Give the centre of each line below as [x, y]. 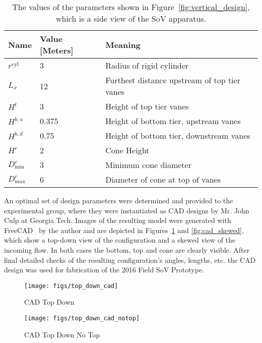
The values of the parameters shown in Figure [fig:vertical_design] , [131, 7]
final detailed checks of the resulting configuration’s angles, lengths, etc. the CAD [130, 260]
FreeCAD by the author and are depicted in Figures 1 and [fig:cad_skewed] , [124, 230]
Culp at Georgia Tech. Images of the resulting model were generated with [118, 220]
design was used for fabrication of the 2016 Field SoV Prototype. [104, 270]
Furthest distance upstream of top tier [173, 80]
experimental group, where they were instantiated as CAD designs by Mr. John [127, 210]
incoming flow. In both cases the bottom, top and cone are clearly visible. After [127, 249]
